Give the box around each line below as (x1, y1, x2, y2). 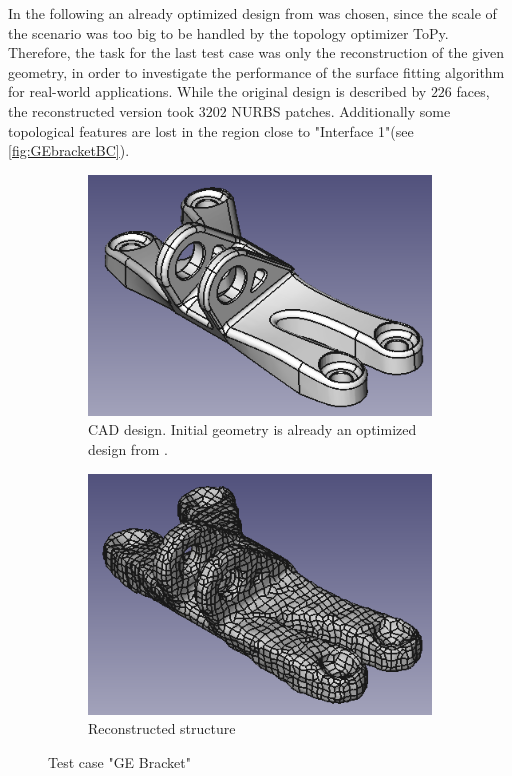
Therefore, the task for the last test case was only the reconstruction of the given (8, 42, 505, 63)
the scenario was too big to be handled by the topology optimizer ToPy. (8, 22, 449, 43)
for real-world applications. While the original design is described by (8, 81, 427, 102)
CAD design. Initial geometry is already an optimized (88, 419, 417, 440)
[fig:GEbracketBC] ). (8, 140, 130, 161)
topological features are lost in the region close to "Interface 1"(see (8, 120, 414, 141)
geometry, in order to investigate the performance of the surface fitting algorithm (8, 61, 505, 82)
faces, (456, 81, 490, 102)
